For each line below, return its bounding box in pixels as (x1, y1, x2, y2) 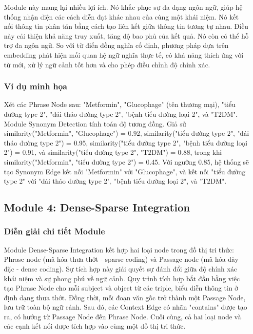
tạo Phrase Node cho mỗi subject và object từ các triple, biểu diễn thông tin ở (4, 283, 238, 293)
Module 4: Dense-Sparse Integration (4, 200, 190, 215)
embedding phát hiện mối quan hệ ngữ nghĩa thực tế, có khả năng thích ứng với (4, 49, 244, 60)
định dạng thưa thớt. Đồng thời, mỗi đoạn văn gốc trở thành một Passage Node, (4, 292, 246, 302)
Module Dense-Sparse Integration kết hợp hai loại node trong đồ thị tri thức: (4, 244, 234, 254)
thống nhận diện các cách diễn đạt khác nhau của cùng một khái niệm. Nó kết (4, 11, 239, 21)
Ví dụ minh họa (4, 80, 67, 92)
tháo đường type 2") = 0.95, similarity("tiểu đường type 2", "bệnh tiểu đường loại (4, 137, 248, 147)
